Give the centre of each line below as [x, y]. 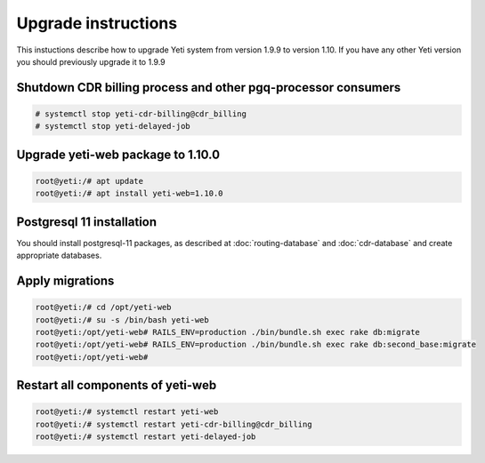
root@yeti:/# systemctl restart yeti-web [127, 412]
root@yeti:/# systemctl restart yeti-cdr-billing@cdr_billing [174, 424]
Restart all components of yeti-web [117, 385]
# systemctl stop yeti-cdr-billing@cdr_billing [141, 114]
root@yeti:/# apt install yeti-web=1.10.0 [129, 194]
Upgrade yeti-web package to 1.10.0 [118, 154]
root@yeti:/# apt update [89, 181]
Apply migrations [65, 281]
